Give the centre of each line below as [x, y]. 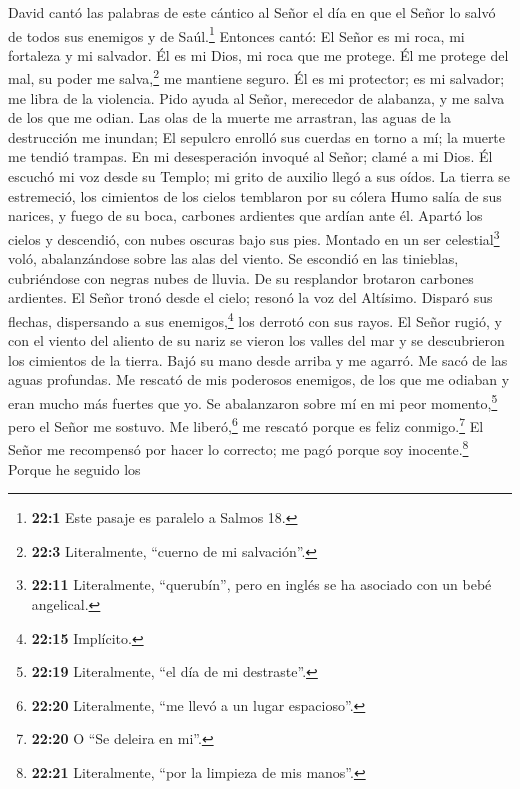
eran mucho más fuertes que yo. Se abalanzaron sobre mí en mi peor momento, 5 [253, 401]
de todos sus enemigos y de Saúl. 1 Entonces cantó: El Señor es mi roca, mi [236, 34]
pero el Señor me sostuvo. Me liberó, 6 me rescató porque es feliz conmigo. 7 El [246, 424]
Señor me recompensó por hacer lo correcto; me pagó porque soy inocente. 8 [238, 448]
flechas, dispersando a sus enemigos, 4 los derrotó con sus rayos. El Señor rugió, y [255, 319]
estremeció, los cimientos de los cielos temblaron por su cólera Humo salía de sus [255, 195]
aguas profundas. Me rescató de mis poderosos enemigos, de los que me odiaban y [259, 379]
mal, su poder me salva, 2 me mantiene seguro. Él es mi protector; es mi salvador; [256, 77]
